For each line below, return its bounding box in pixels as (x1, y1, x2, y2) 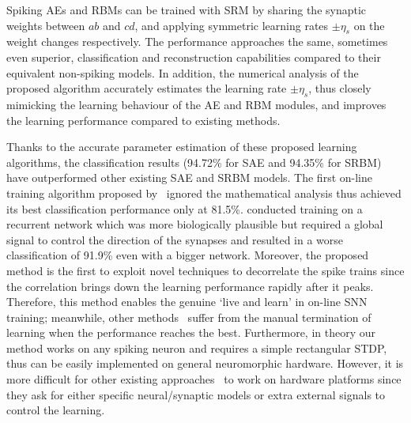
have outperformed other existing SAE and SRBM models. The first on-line (6, 169, 372, 186)
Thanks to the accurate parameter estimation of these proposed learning (6, 138, 357, 155)
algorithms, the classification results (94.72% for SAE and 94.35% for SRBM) (6, 153, 382, 170)
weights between (6, 17, 85, 33)
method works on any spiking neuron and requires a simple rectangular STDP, (6, 339, 387, 356)
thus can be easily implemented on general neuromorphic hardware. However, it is (6, 355, 404, 372)
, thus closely (308, 80, 371, 96)
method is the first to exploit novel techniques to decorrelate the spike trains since (6, 262, 405, 278)
